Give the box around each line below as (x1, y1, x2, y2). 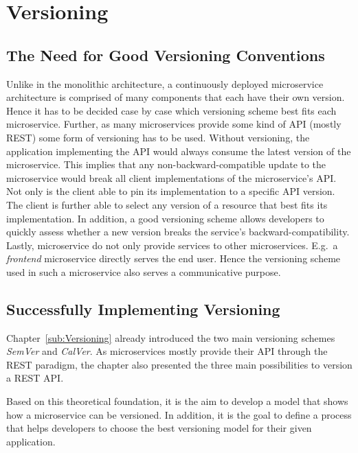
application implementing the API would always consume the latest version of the (6, 143, 351, 158)
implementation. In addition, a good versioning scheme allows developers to (6, 211, 324, 225)
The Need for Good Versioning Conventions (6, 44, 325, 65)
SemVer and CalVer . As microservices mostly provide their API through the (6, 344, 328, 358)
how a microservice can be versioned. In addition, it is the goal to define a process (6, 407, 352, 421)
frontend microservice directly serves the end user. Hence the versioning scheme (6, 251, 341, 266)
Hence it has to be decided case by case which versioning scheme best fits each (6, 103, 337, 117)
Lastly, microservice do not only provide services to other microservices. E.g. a (6, 237, 338, 252)
